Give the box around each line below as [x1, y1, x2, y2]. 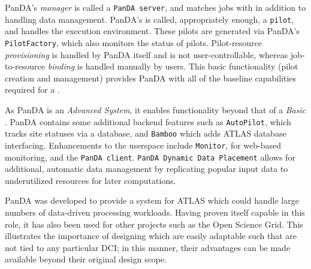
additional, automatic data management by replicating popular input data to [5, 162, 288, 175]
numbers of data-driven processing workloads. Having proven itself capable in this [5, 205, 305, 218]
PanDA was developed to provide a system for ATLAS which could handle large [5, 194, 299, 207]
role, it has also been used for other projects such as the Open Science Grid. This [5, 217, 303, 230]
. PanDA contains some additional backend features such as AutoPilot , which [5, 115, 291, 128]
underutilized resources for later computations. [5, 174, 176, 186]
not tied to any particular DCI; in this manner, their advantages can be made [5, 241, 291, 253]
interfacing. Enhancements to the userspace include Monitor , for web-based [5, 138, 282, 151]
